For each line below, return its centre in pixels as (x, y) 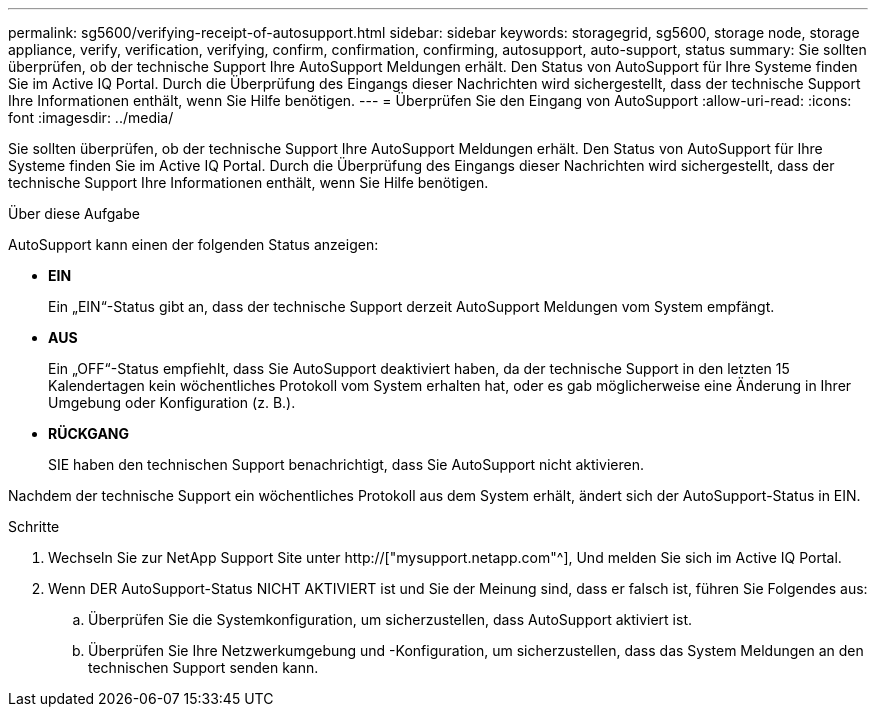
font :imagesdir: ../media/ (91, 117)
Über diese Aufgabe (74, 213)
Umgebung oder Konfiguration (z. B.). (172, 402)
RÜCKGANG (89, 433)
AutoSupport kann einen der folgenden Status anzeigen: (193, 244)
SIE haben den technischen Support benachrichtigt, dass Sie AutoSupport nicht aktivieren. (346, 464)
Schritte (34, 526)
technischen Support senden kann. (203, 667)
